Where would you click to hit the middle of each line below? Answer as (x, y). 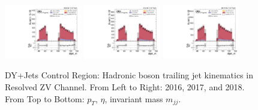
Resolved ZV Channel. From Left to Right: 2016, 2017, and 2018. (125, 87)
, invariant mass (134, 98)
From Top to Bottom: (45, 98)
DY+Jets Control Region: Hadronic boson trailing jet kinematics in (129, 75)
